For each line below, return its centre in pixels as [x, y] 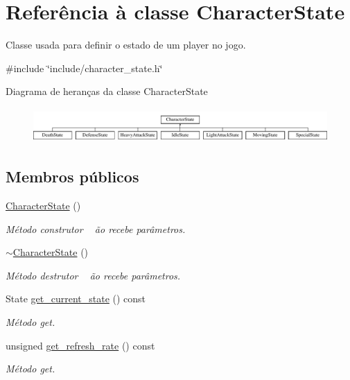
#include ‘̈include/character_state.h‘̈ [84, 68]
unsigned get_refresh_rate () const [80, 345]
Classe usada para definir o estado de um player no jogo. [126, 45]
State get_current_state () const [76, 299]
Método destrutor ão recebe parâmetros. [93, 275]
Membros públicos [72, 176]
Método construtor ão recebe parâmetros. [96, 228]
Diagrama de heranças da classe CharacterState [107, 91]
